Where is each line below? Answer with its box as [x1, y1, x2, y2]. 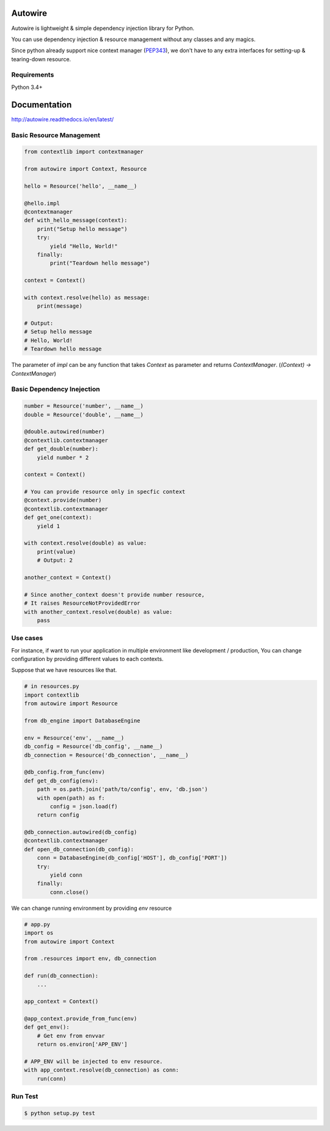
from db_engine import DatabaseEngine [24, 717, 141, 724]
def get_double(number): [24, 445, 99, 453]
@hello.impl [24, 200, 61, 206]
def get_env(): [24, 1024, 70, 1031]
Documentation [11, 99, 72, 110]
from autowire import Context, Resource [24, 165, 147, 173]
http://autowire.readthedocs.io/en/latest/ [11, 115, 114, 123]
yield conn [50, 872, 82, 879]
